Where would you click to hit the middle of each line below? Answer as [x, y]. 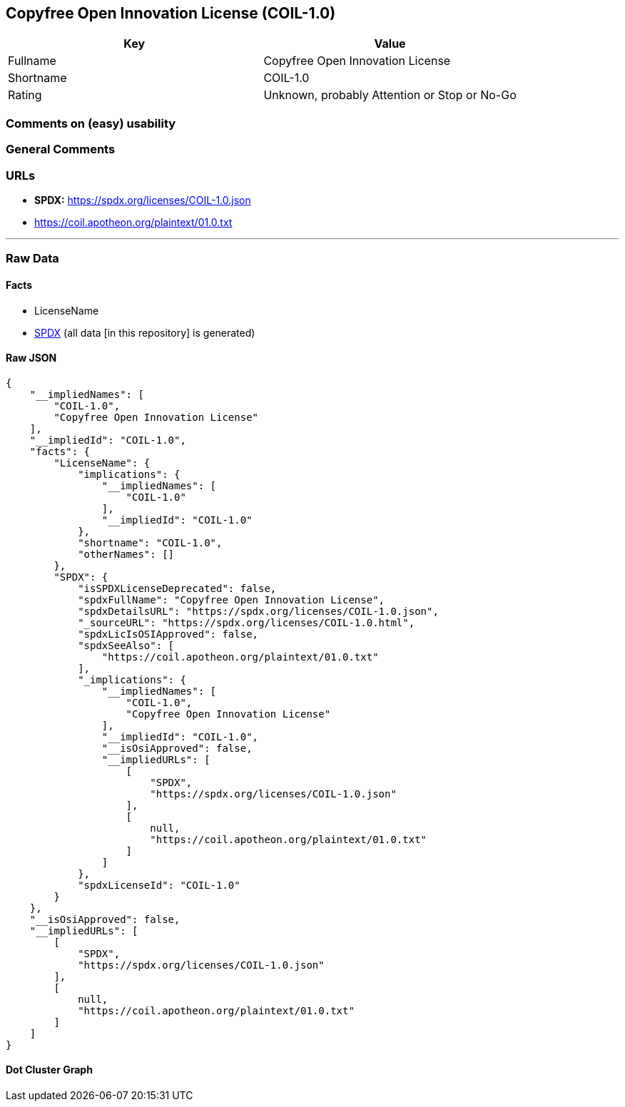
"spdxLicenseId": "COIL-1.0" [159, 885]
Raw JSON [31, 358]
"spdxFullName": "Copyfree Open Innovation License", [232, 600]
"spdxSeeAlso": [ [126, 645]
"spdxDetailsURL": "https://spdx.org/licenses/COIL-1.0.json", [258, 611]
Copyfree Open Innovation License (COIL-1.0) [171, 13]
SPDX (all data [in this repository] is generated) [145, 332]
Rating [25, 95]
